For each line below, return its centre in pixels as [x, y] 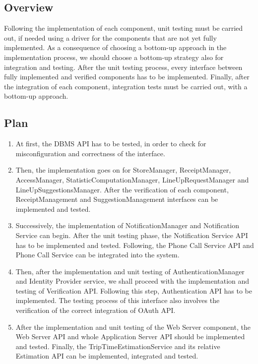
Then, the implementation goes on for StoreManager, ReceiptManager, [123, 170]
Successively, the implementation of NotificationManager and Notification [127, 225]
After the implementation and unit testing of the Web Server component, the [133, 327]
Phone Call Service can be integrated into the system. [97, 255]
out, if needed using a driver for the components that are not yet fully [110, 37]
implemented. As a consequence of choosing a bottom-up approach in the [115, 47]
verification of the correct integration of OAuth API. [96, 310]
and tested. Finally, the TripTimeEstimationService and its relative [118, 346]
